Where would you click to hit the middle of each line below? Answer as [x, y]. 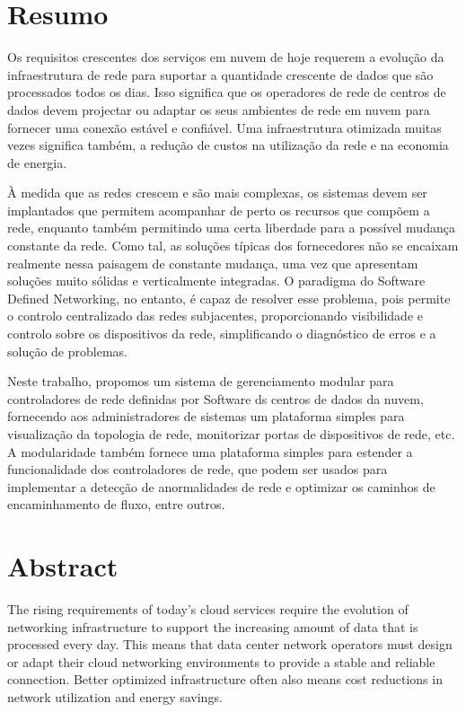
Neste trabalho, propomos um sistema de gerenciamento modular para [201, 381]
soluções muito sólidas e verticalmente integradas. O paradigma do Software [216, 281]
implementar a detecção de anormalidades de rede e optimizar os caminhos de [221, 486]
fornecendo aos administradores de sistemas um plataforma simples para [206, 416]
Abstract [63, 566]
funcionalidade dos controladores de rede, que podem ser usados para [198, 469]
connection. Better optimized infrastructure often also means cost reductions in [225, 679]
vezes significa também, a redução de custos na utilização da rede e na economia [228, 145]
